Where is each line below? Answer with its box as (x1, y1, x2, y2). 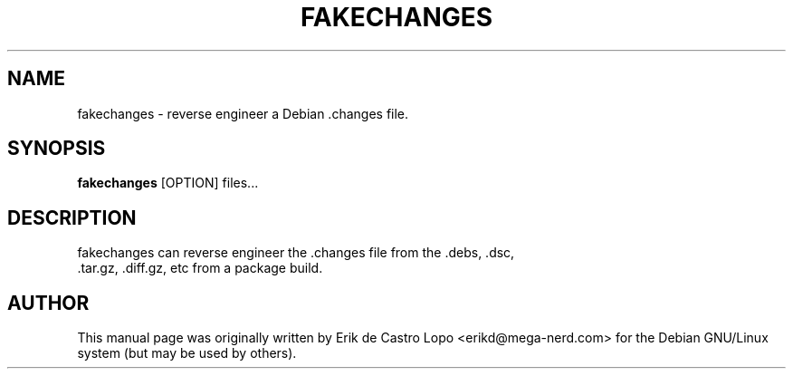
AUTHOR (7, 291, 90, 314)
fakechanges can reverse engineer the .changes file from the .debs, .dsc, (77, 245, 515, 261)
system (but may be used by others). (77, 345, 297, 362)
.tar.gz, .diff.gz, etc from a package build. (77, 260, 323, 276)
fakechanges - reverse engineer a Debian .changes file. (77, 105, 409, 121)
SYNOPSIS (7, 137, 106, 160)
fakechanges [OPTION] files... (77, 175, 259, 191)
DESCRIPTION (7, 206, 137, 229)
